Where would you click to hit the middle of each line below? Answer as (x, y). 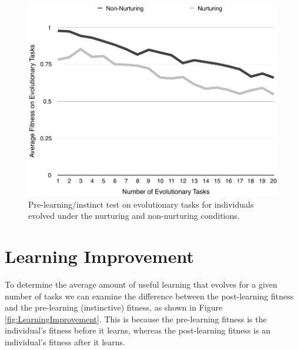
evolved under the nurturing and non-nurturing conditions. (134, 216)
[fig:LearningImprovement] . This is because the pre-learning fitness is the (136, 319)
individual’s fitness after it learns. (65, 342)
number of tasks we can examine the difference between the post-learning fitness (149, 296)
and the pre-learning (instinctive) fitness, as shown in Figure (114, 307)
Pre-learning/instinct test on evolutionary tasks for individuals (141, 204)
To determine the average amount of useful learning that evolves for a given (141, 284)
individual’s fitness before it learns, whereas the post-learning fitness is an (138, 330)
